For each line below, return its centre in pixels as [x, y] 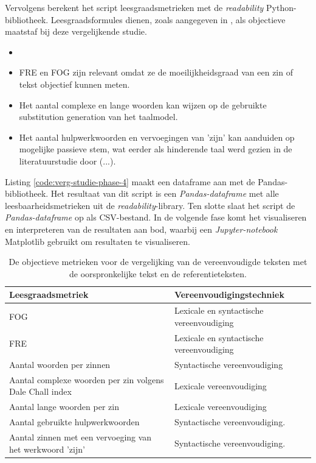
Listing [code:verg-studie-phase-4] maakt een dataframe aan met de [130, 181]
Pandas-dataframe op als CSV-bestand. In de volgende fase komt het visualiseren [156, 217]
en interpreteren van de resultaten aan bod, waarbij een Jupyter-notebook [141, 229]
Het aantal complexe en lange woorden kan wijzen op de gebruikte [143, 104]
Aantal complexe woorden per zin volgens [87, 379]
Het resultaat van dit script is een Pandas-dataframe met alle [165, 193]
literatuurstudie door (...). [67, 161]
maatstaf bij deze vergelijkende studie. [76, 31]
